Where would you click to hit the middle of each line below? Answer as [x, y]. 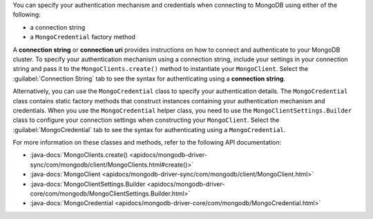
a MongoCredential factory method [83, 37]
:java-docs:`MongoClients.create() [79, 155]
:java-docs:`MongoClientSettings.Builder [88, 184]
